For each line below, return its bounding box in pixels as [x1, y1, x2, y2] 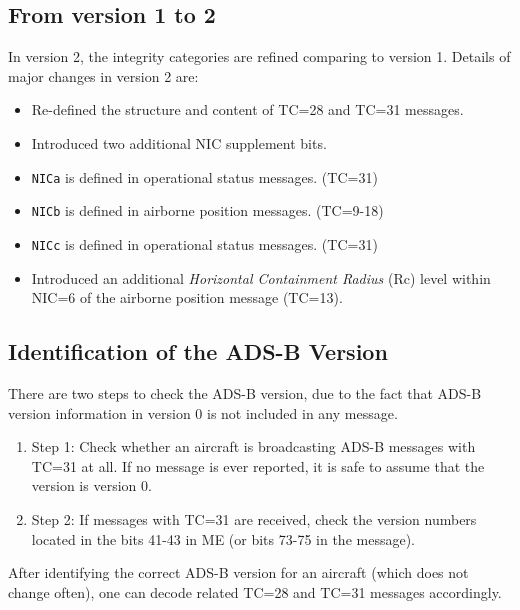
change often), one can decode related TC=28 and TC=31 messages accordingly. [8, 581, 502, 602]
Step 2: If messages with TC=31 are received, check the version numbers [31, 508, 477, 529]
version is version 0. [31, 475, 152, 496]
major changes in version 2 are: [8, 65, 199, 86]
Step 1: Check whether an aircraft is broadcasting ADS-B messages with [31, 436, 476, 457]
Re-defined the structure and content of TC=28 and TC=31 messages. [31, 99, 464, 120]
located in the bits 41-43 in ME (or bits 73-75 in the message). [31, 528, 415, 549]
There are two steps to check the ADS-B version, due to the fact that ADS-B [8, 382, 482, 403]
